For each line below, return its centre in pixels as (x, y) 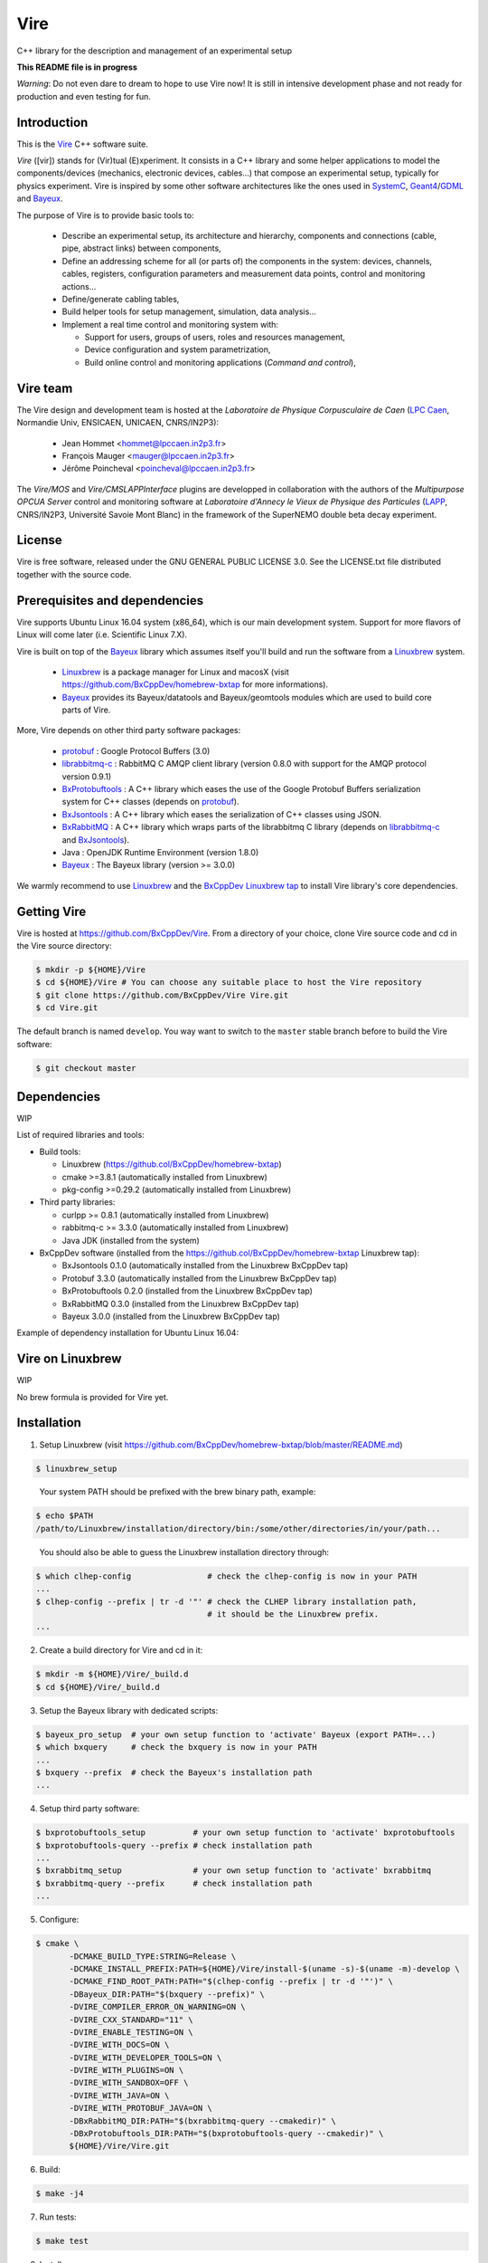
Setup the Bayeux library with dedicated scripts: (129, 1710)
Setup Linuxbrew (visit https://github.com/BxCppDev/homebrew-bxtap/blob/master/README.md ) (221, 1445)
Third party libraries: (77, 1202)
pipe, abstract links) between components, (141, 248)
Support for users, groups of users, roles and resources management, (215, 337)
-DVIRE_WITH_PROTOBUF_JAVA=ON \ (141, 2108)
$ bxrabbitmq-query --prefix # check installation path (174, 1883)
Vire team (45, 388)
